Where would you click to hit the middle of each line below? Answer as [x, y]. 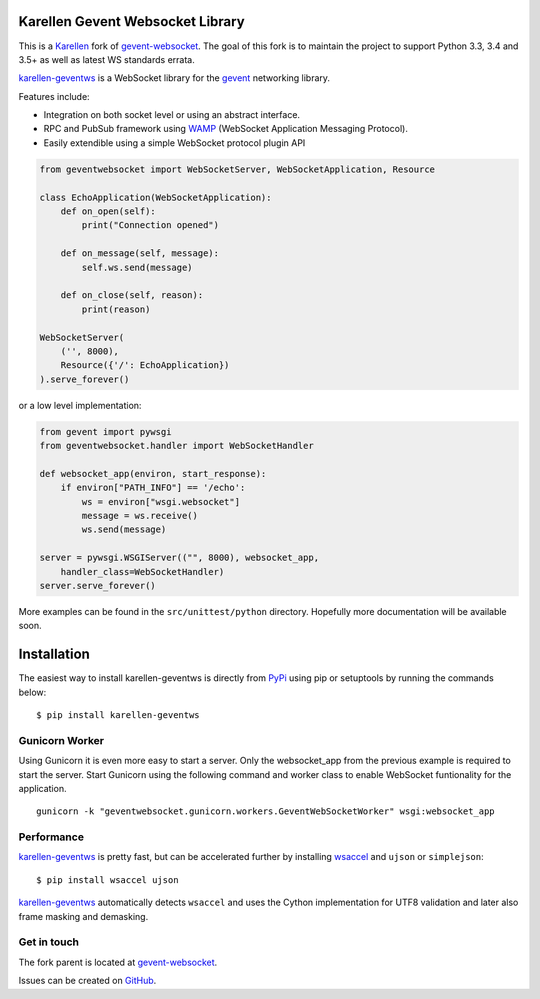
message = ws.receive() [140, 516]
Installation [54, 654]
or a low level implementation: [80, 405]
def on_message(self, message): [140, 253]
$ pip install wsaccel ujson [107, 879]
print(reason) [116, 309]
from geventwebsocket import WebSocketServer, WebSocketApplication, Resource [237, 169]
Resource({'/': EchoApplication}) [145, 365]
